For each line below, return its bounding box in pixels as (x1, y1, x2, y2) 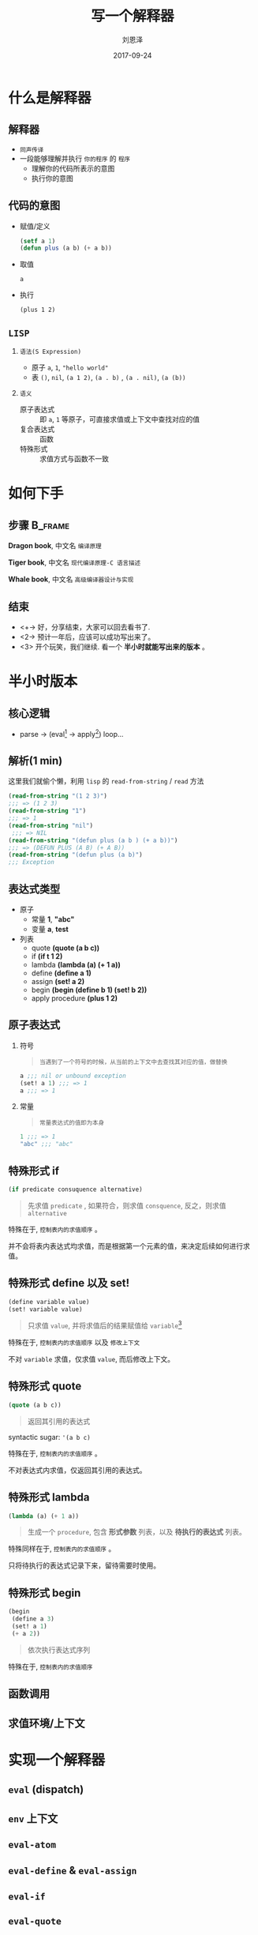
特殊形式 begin (8, 1586, 81, 1599)
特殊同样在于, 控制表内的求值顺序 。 (8, 1544, 116, 1554)
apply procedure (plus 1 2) (31, 993, 118, 1003)
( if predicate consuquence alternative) (8, 1185, 144, 1193)
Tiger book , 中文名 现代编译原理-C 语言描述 (8, 558, 140, 567)
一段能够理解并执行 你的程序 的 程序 (19, 153, 130, 163)
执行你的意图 (31, 173, 73, 182)
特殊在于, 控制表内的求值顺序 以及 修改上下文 (8, 1338, 140, 1347)
